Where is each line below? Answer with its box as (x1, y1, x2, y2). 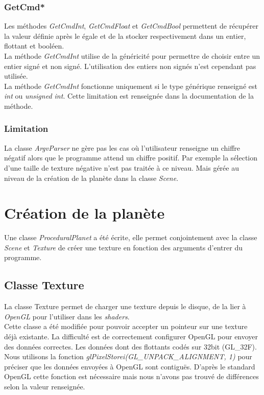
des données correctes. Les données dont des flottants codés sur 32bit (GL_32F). (4, 341, 257, 352)
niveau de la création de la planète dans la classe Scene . (4, 172, 179, 183)
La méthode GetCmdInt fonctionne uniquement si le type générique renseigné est (4, 80, 257, 91)
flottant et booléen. (4, 40, 64, 51)
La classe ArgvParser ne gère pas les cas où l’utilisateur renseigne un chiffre (4, 142, 240, 153)
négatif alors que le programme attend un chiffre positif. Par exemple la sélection (4, 152, 258, 163)
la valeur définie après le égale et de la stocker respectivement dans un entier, (4, 30, 246, 41)
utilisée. (4, 71, 28, 81)
